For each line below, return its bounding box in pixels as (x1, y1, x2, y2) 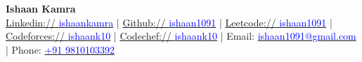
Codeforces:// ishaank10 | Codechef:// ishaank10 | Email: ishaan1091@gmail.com (6, 29, 356, 43)
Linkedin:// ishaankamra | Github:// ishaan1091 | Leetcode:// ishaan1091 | (6, 15, 332, 29)
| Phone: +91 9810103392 (6, 42, 115, 56)
